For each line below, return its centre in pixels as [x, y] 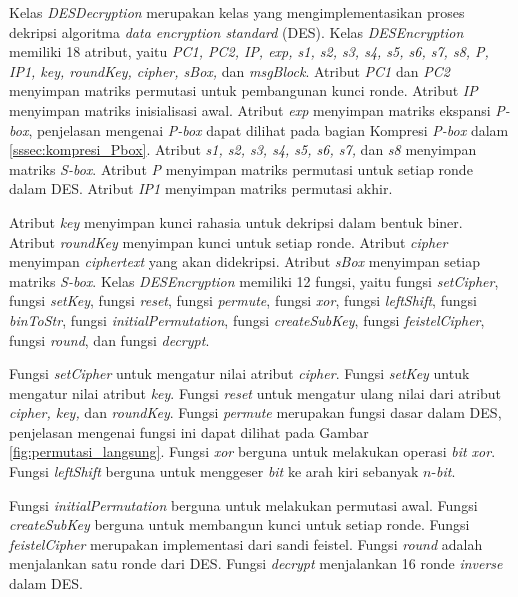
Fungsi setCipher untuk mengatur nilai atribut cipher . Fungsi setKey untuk [239, 373]
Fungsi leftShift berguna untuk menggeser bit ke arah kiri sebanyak [214, 471]
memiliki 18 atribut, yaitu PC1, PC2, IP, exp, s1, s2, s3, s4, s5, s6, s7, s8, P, [249, 51]
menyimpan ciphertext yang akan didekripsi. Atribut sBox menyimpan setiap [245, 261]
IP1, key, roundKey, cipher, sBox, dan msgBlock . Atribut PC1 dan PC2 [229, 70]
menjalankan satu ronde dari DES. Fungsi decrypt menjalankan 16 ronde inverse [256, 563]
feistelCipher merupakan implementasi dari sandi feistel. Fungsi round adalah [246, 543]
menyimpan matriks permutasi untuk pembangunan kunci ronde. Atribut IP [243, 90]
